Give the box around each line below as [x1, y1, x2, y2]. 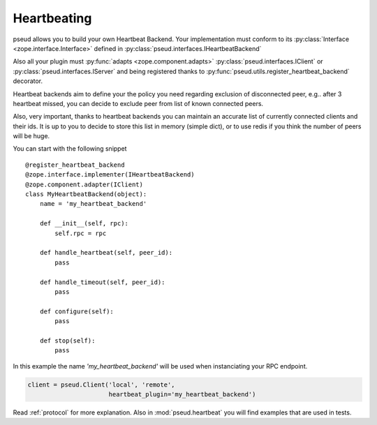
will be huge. [13, 132, 50, 140]
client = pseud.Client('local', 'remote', [27, 380, 175, 389]
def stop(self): [39, 336, 96, 345]
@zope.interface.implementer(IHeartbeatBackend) [25, 171, 195, 179]
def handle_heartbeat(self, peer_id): [39, 248, 173, 257]
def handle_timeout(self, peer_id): [39, 278, 165, 286]
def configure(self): [39, 307, 114, 315]
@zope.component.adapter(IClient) [25, 180, 143, 188]
